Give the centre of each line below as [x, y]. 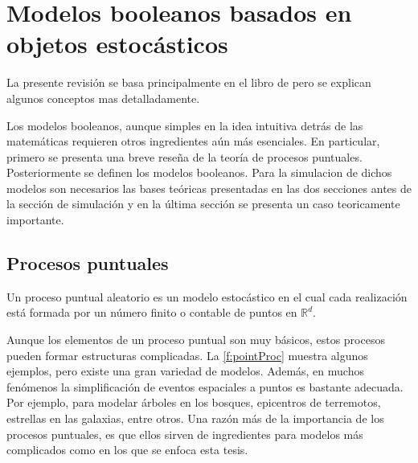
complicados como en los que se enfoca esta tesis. [127, 450]
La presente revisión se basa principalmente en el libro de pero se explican [189, 82]
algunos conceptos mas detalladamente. [103, 98]
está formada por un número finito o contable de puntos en [152, 312]
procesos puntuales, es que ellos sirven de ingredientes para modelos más [185, 434]
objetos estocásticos [117, 44]
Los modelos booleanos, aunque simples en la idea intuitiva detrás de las [185, 125]
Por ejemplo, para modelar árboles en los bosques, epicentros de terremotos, [194, 402]
